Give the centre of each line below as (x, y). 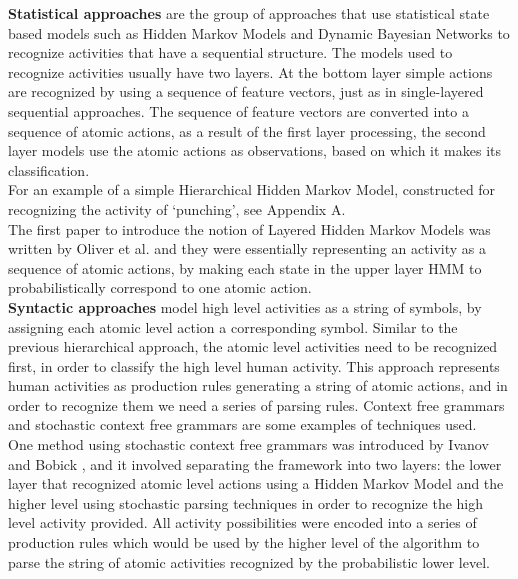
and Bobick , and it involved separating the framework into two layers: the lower (255, 463)
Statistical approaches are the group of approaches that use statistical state (249, 13)
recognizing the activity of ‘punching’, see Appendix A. (177, 208)
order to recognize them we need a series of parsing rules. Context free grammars (256, 404)
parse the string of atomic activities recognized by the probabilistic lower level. (249, 561)
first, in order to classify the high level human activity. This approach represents (254, 365)
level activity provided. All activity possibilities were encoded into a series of (242, 522)
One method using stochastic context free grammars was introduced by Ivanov (248, 444)
